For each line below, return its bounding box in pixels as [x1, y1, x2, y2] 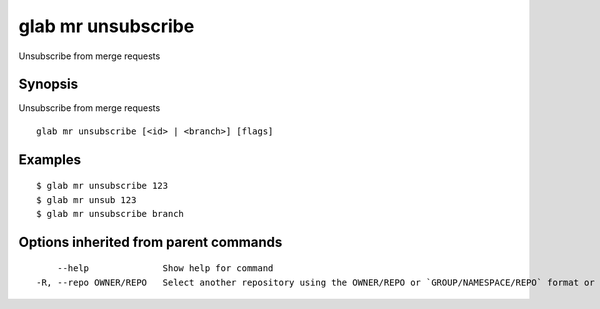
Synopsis [18, 76, 79, 93]
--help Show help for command [56, 263, 274, 274]
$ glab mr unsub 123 [36, 194, 137, 205]
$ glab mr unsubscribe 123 [36, 180, 169, 192]
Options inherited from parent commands [18, 233, 283, 250]
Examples [18, 151, 82, 168]
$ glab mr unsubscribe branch [36, 208, 185, 220]
